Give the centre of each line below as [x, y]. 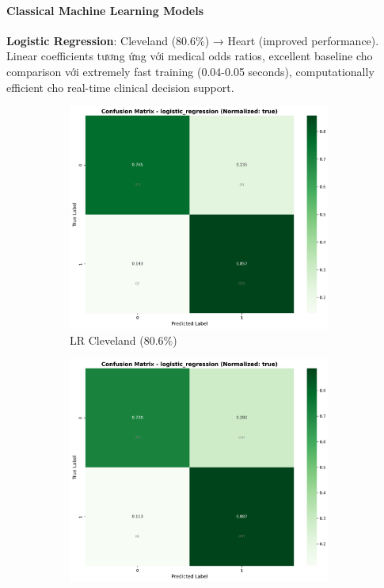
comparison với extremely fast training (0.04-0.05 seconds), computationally [190, 71]
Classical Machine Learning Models [105, 10]
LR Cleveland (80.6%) [124, 340]
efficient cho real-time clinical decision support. [120, 87]
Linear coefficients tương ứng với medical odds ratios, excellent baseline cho [190, 56]
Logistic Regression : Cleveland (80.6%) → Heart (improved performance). [193, 40]
